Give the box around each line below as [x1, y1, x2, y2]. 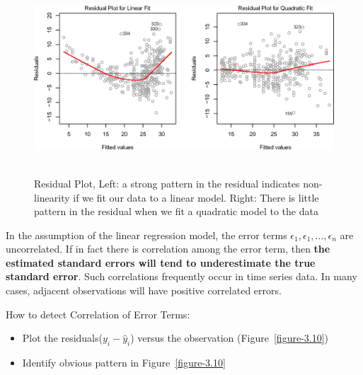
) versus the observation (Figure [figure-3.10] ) [130, 330, 329, 345]
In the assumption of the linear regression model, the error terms [6, 227, 287, 242]
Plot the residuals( [22, 330, 103, 345]
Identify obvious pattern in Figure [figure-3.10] [22, 355, 226, 370]
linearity [34, 190, 70, 204]
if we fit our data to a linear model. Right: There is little [73, 190, 319, 204]
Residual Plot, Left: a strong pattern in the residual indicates [34, 175, 300, 190]
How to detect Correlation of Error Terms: [6, 306, 190, 321]
